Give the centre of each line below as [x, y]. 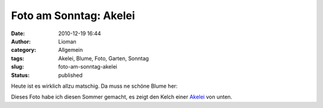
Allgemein [71, 50]
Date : [18, 33]
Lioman [68, 41]
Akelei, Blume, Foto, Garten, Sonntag [103, 58]
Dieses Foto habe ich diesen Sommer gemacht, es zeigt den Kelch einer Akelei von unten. [122, 97]
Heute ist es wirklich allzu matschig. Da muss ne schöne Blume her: [94, 86]
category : [24, 50]
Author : [21, 41]
